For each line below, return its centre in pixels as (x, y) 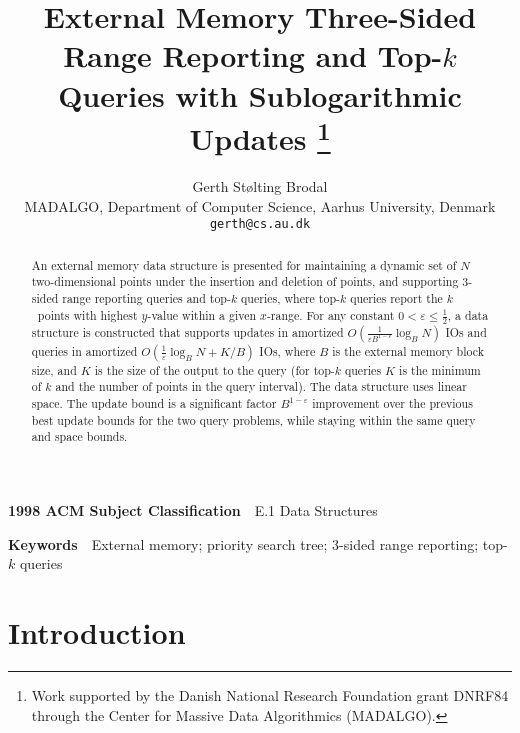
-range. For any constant (330, 314)
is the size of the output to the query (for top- (214, 369)
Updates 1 (260, 136)
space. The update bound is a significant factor (154, 403)
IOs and (466, 331)
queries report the (396, 297)
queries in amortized (84, 350)
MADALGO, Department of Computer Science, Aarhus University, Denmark (260, 205)
